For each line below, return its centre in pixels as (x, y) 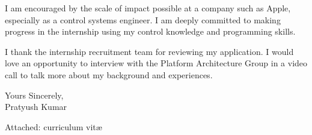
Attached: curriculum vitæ (54, 126)
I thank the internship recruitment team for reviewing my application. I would (149, 51)
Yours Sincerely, (34, 95)
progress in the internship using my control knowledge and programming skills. (150, 31)
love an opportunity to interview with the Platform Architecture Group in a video (156, 63)
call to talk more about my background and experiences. (109, 74)
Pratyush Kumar (36, 107)
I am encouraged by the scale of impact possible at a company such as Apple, (148, 8)
